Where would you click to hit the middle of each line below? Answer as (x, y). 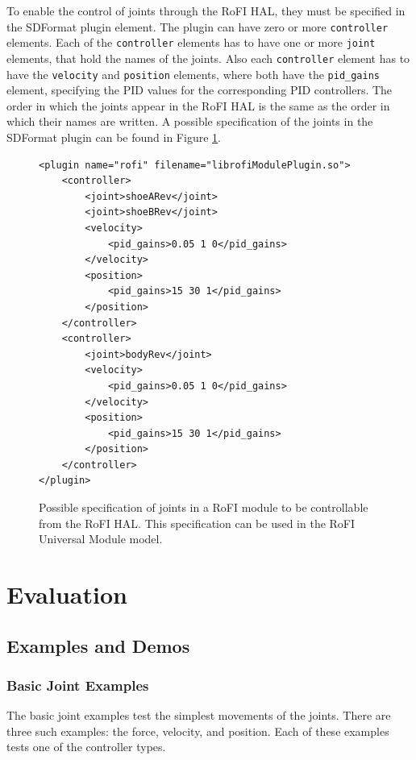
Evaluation (67, 594)
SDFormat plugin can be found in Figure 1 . (114, 137)
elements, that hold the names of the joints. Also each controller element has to (208, 58)
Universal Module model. (101, 539)
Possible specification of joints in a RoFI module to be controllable (204, 507)
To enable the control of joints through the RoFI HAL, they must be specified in (206, 10)
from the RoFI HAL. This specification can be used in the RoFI (197, 523)
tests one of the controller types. (86, 747)
